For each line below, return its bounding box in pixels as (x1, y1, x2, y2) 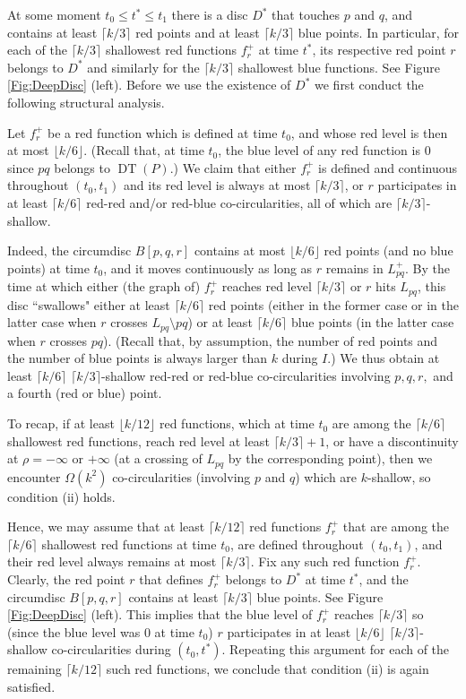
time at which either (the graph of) (7, 277, 201, 296)
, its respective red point (312, 40, 446, 59)
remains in (325, 258, 384, 277)
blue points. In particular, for (298, 22, 459, 41)
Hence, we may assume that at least (7, 517, 205, 536)
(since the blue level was (7, 622, 141, 641)
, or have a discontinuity (325, 431, 459, 450)
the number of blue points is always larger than (7, 349, 268, 367)
